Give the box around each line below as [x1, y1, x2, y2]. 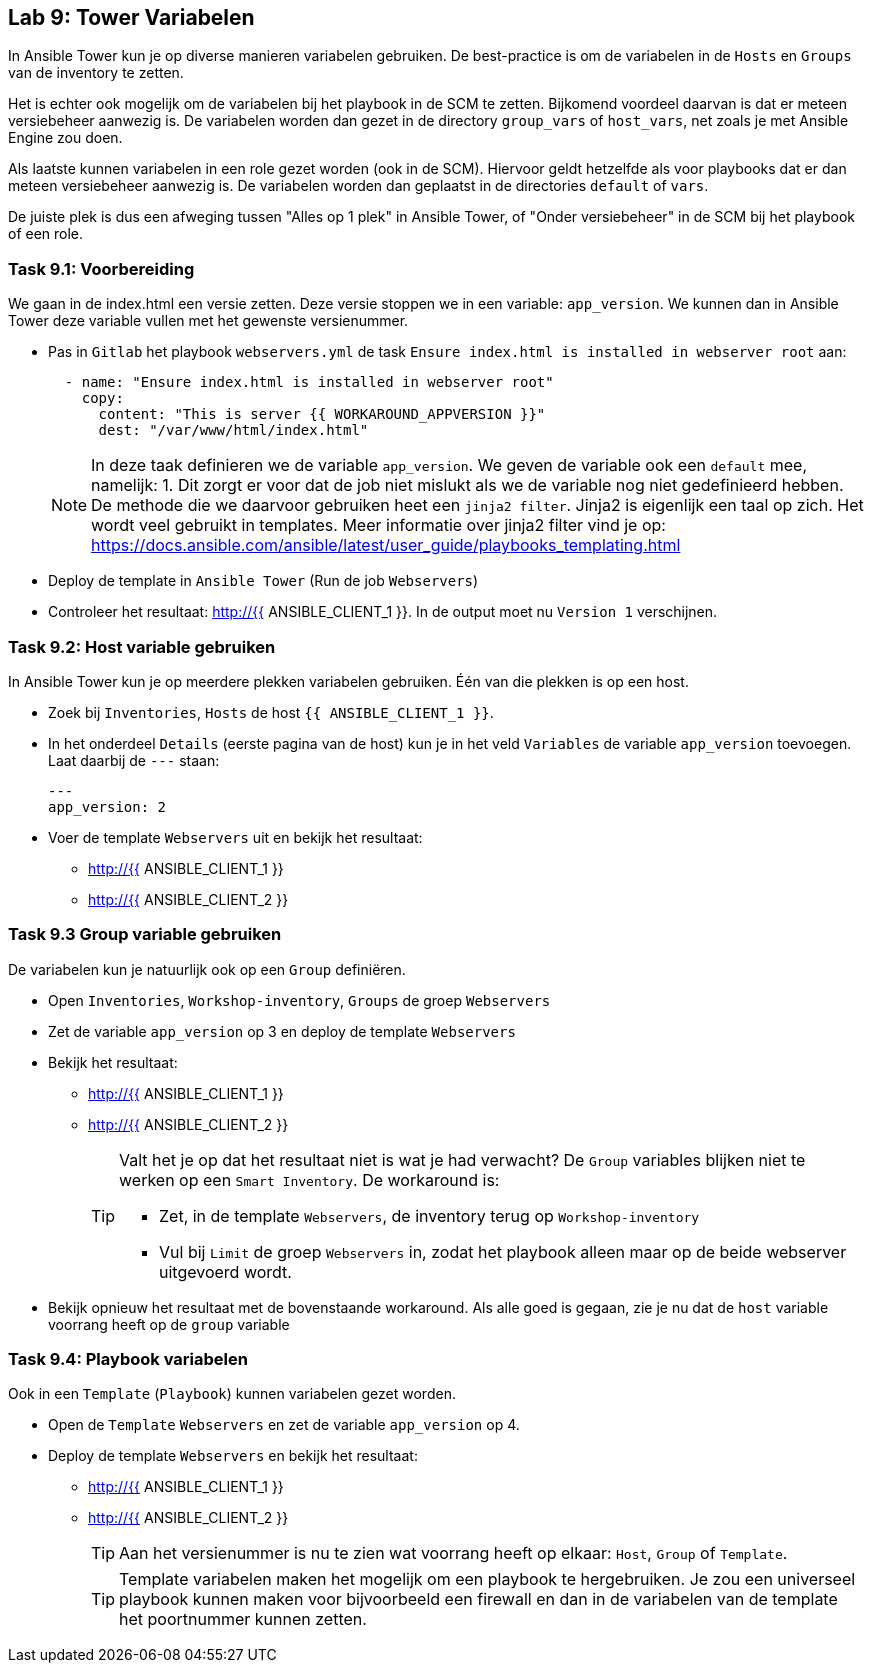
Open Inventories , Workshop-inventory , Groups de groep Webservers [48, 991, 551, 1009]
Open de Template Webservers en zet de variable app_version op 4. [48, 1416, 520, 1434]
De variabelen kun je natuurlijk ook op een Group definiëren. [8, 960, 406, 978]
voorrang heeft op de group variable [48, 1315, 290, 1333]
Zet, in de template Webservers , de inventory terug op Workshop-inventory [159, 1205, 700, 1226]
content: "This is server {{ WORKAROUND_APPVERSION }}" [98, 406, 546, 423]
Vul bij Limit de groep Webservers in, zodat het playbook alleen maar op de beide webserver [159, 1241, 847, 1262]
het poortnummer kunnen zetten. [119, 1609, 367, 1630]
